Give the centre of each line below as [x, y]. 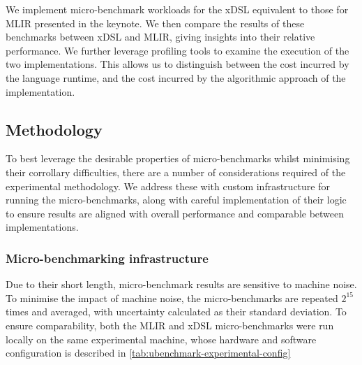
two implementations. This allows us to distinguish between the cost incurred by [178, 64]
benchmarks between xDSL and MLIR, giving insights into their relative [160, 37]
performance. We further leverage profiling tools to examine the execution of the [178, 50]
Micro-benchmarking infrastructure [107, 258]
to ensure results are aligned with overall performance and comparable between [175, 213]
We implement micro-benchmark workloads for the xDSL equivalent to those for [177, 9]
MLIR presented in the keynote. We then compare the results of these [155, 23]
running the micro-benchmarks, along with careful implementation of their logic [176, 200]
